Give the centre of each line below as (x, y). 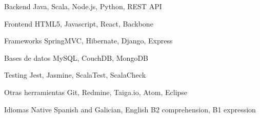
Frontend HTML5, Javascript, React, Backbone (79, 23)
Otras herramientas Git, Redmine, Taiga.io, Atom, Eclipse (96, 92)
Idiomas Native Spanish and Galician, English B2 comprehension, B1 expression (130, 109)
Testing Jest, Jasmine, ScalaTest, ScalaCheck (75, 75)
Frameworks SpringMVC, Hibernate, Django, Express (88, 41)
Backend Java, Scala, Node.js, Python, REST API (83, 6)
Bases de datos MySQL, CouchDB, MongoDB (76, 57)
